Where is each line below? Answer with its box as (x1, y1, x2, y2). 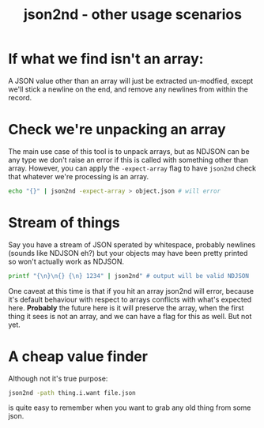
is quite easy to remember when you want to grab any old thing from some (8, 403, 251, 412)
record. (8, 92, 32, 102)
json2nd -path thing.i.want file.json (8, 389, 136, 396)
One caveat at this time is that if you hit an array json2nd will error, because (8, 286, 255, 295)
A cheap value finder (8, 347, 149, 365)
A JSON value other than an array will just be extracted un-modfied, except (8, 76, 254, 85)
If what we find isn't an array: (8, 50, 204, 68)
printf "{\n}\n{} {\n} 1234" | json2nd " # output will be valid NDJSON (8, 272, 249, 280)
